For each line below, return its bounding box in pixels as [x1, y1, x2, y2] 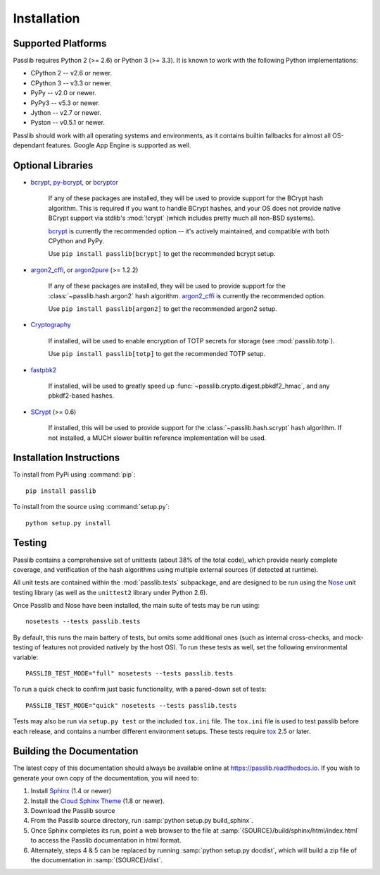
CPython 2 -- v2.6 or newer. [30, 69, 113, 78]
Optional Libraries [13, 159, 94, 171]
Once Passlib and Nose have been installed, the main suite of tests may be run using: [13, 601, 260, 610]
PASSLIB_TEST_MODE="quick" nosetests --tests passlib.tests [25, 702, 237, 709]
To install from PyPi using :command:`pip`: [13, 470, 136, 479]
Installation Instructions [13, 452, 120, 464]
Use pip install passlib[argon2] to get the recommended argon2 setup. [48, 305, 277, 313]
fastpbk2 [30, 365, 57, 374]
